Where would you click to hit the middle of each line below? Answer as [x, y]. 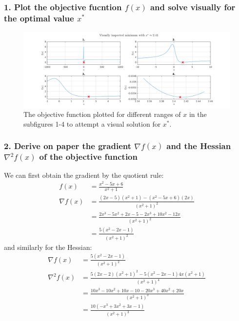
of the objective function [88, 157]
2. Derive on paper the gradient [68, 145]
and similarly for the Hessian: [48, 247]
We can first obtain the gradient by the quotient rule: [84, 175]
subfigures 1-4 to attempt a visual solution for [92, 124]
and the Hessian [199, 145]
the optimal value [39, 18]
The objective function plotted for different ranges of [102, 114]
